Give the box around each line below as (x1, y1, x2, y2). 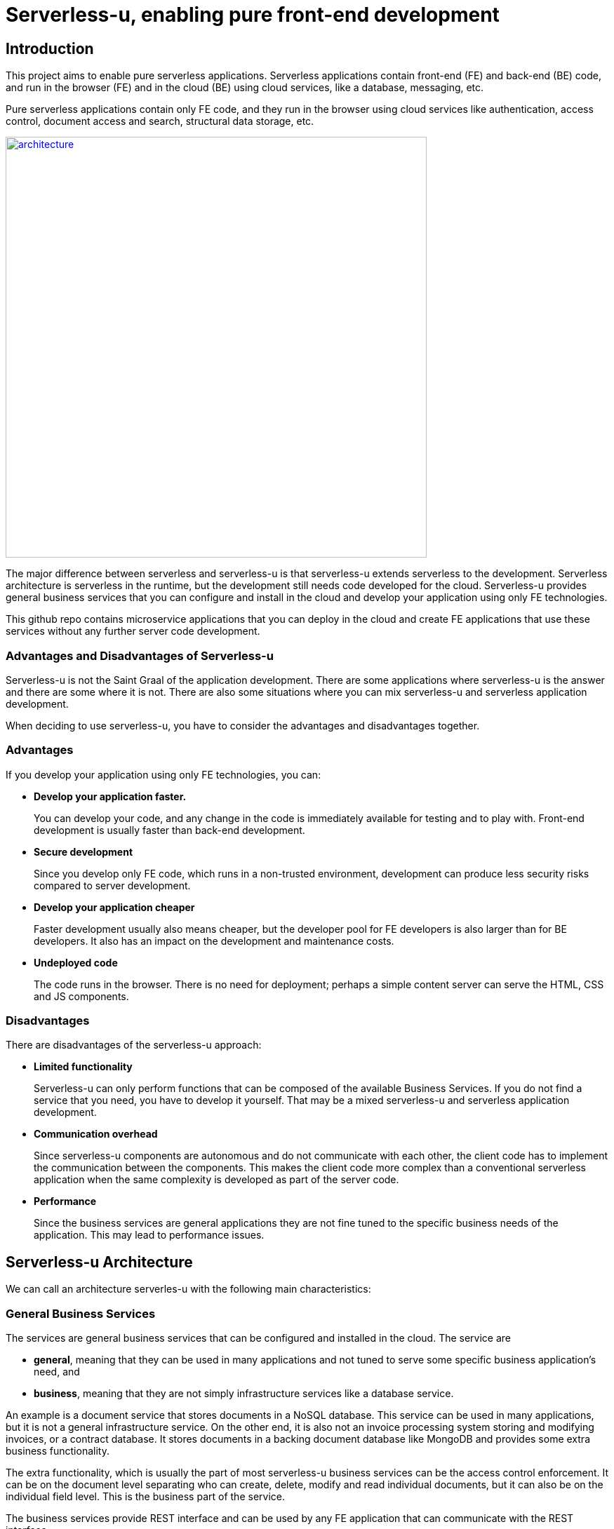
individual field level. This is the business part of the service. (6, 1490, 285, 1503)
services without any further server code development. (6, 625, 260, 638)
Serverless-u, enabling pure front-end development (6, 3, 500, 27)
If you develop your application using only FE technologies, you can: (6, 768, 321, 781)
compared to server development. (34, 879, 191, 891)
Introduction (6, 39, 94, 58)
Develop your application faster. (34, 790, 187, 802)
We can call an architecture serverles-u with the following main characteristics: (6, 1283, 371, 1295)
